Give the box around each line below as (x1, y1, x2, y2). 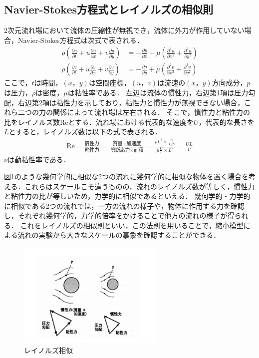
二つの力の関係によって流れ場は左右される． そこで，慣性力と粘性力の (17, 107, 250, 117)
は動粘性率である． (7, 154, 70, 165)
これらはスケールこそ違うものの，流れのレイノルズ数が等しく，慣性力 (24, 181, 255, 191)
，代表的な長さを (198, 116, 255, 127)
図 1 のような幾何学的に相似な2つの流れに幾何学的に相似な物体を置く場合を (4, 171, 249, 181)
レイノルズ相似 (24, 345, 73, 355)
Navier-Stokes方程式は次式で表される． (17, 34, 144, 45)
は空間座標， (88, 77, 131, 88)
